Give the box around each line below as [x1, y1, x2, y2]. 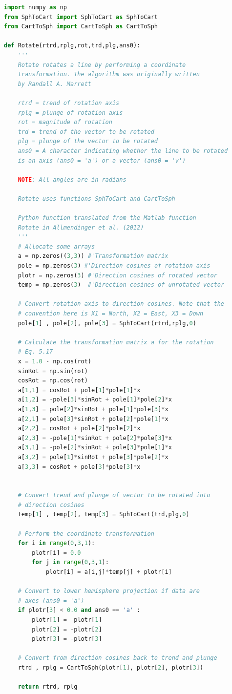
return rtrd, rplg [18, 683, 78, 691]
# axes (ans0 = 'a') [18, 597, 84, 604]
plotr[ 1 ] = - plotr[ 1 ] [32, 616, 102, 623]
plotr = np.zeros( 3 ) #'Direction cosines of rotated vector [18, 272, 217, 279]
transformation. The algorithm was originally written [18, 71, 200, 78]
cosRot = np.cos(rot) [18, 377, 88, 384]
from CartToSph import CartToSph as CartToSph [4, 23, 158, 30]
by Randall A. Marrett [18, 80, 91, 87]
